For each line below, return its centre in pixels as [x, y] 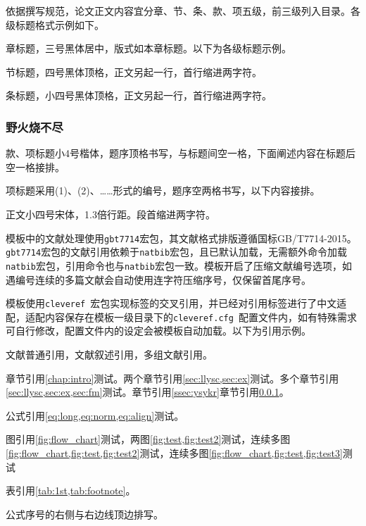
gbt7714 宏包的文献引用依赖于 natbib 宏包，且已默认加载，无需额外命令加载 [177, 252]
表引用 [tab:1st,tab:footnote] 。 [71, 490]
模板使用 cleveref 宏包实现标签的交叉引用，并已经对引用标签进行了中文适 [176, 303]
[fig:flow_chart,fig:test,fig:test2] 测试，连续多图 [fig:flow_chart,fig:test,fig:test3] [174, 453]
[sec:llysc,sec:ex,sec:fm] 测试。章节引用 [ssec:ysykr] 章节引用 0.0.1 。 [147, 392]
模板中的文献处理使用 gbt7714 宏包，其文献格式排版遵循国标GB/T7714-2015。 [181, 238]
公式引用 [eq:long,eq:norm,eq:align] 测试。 [95, 415]
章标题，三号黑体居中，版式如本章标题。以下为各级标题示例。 [149, 48]
